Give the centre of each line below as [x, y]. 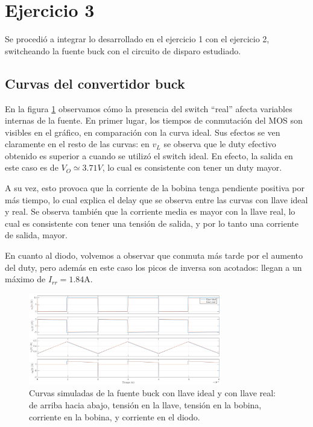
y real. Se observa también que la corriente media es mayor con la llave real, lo [150, 211]
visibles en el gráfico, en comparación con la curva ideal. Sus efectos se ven [143, 132]
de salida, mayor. [36, 235]
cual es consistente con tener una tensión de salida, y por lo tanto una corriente [152, 223]
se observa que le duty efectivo [220, 144]
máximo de [25, 279]
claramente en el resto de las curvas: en [77, 144]
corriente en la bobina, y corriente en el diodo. [115, 416]
